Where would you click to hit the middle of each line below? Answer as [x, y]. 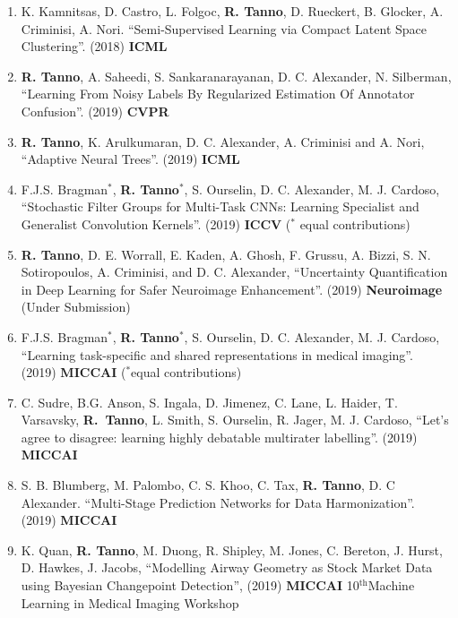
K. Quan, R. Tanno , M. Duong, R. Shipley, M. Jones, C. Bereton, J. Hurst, [232, 549]
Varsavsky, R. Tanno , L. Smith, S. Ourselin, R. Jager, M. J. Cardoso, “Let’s [235, 420]
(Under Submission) [76, 307]
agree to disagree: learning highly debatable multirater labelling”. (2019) [219, 437]
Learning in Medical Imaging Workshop [130, 602]
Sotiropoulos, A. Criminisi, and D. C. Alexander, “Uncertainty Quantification [234, 272]
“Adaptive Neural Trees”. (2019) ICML [130, 159]
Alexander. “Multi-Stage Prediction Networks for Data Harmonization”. [218, 502]
